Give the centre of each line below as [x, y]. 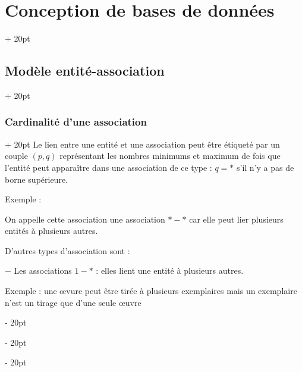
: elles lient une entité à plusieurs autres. [170, 271]
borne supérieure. [36, 179]
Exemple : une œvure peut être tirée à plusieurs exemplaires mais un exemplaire [151, 291]
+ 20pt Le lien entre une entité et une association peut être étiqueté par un [142, 144]
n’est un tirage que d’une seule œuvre [73, 302]
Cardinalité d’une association [76, 122]
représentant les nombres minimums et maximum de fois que [170, 156]
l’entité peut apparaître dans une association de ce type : [108, 167]
